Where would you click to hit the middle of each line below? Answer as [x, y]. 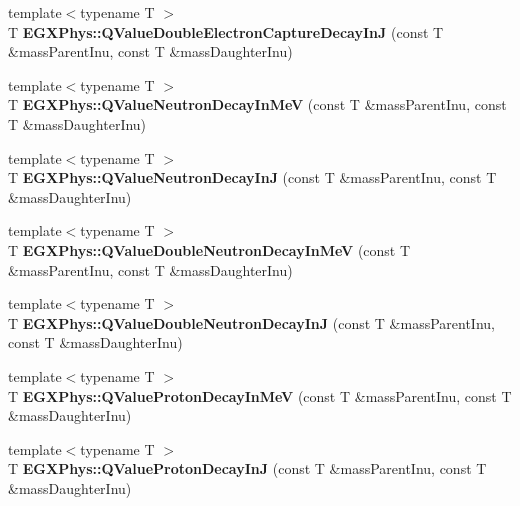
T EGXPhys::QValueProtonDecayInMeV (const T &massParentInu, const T [260, 395]
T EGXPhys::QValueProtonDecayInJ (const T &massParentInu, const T [247, 468]
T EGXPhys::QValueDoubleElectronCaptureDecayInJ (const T [226, 31]
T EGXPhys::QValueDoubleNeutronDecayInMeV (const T [209, 249]
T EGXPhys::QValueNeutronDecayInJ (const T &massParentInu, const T [252, 177]
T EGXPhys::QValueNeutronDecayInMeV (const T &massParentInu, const [257, 104]
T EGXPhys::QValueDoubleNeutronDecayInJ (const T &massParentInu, [251, 322]
